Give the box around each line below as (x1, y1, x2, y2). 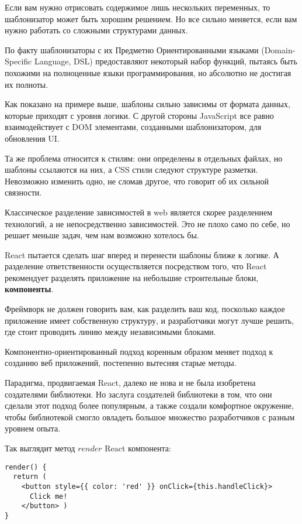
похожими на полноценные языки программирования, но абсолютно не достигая (5, 66, 291, 78)
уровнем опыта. (5, 422, 61, 434)
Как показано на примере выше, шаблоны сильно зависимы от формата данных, (5, 98, 290, 110)
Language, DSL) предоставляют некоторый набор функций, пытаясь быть (34, 55, 297, 67)
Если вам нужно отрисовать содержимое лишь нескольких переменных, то (5, 1, 270, 13)
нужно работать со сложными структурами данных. (5, 24, 188, 36)
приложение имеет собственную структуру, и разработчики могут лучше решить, (5, 314, 294, 326)
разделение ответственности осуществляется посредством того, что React (5, 260, 267, 272)
